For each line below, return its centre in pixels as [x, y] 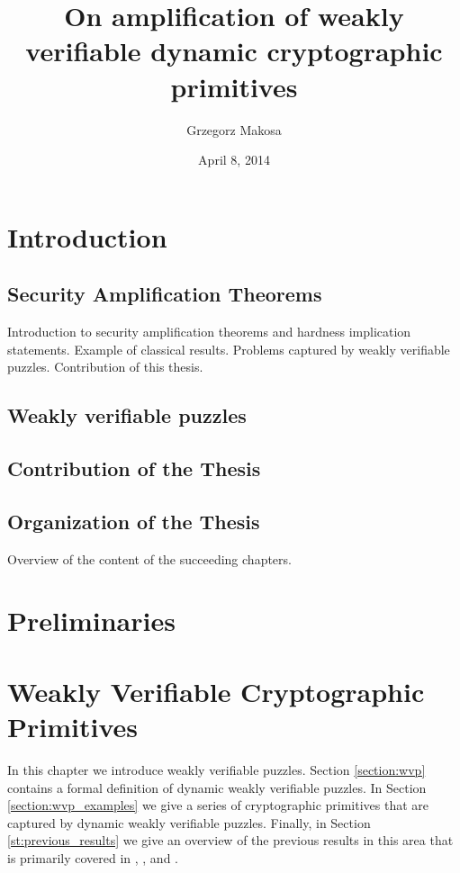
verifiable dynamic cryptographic [234, 51]
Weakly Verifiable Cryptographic [216, 691]
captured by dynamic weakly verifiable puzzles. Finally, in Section [189, 822]
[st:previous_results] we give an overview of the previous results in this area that [230, 840]
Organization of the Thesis [134, 521]
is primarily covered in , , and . [93, 857]
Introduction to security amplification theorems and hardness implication [209, 332]
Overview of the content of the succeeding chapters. [149, 558]
